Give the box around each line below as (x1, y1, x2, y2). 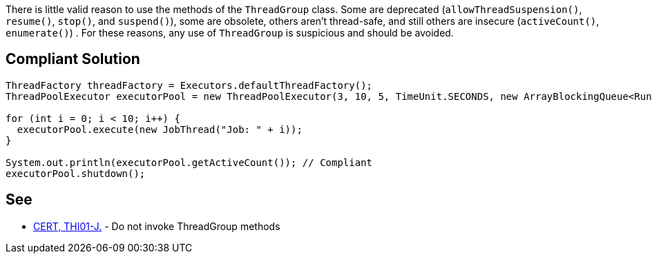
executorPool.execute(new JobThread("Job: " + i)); (17, 123, 303, 135)
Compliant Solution (6, 50, 140, 68)
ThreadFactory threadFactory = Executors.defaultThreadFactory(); (6, 79, 373, 91)
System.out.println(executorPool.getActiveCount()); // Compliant (6, 156, 373, 168)
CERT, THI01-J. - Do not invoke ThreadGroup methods (33, 220, 280, 232)
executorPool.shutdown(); (6, 167, 146, 179)
